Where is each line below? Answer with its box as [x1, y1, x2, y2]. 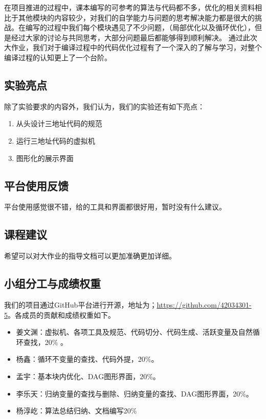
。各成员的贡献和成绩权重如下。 [8, 309, 115, 320]
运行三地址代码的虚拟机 [16, 135, 95, 146]
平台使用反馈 [4, 177, 69, 193]
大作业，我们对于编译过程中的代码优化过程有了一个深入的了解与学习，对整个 [4, 42, 262, 53]
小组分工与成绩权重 [4, 275, 101, 291]
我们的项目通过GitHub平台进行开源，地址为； [4, 299, 157, 310]
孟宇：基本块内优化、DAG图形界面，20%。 [16, 370, 160, 381]
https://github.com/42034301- [157, 299, 252, 310]
